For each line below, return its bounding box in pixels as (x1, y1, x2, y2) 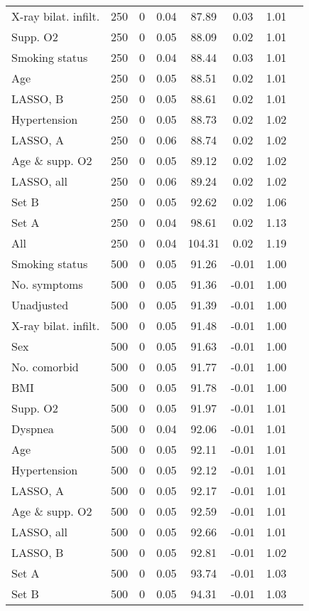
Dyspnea (11, 420, 54, 437)
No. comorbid (11, 358, 79, 375)
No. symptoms (11, 276, 83, 292)
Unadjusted (11, 297, 69, 313)
